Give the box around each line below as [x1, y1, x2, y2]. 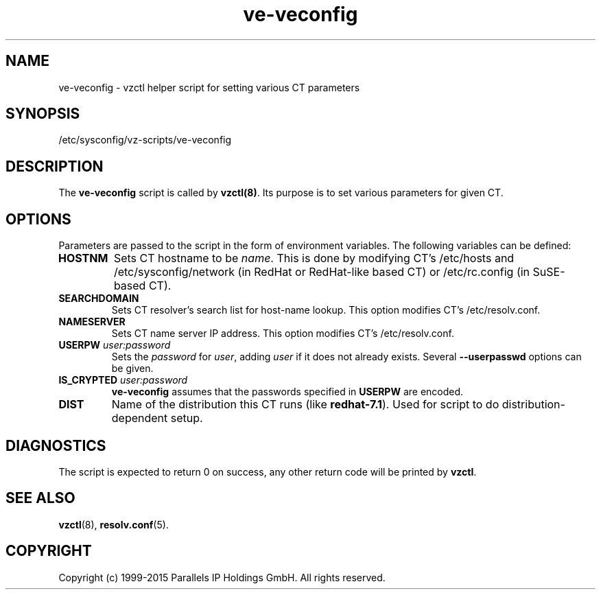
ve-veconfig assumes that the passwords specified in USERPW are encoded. [111, 386, 464, 398]
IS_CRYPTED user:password [58, 374, 188, 386]
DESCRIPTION [5, 157, 104, 175]
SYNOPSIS [5, 105, 80, 123]
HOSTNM [58, 251, 108, 266]
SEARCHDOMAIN [58, 292, 139, 305]
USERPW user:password [58, 339, 171, 351]
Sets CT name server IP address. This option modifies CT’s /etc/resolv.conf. [111, 327, 454, 340]
